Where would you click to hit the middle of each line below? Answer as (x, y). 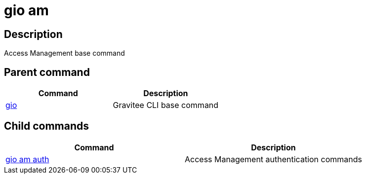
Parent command (47, 72)
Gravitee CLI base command (166, 105)
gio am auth (27, 159)
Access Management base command (64, 53)
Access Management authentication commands (273, 159)
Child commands (47, 126)
